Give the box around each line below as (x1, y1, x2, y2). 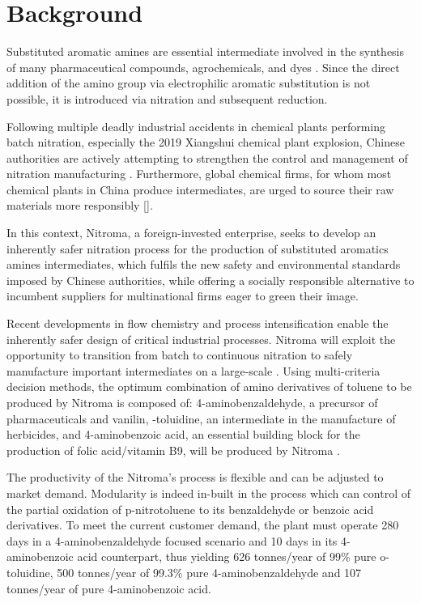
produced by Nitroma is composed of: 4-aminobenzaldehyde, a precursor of (6, 394, 378, 410)
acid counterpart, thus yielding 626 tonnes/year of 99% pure (77, 548, 376, 565)
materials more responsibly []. (6, 197, 153, 214)
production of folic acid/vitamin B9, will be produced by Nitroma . (6, 441, 340, 458)
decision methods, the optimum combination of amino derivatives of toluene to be (6, 378, 412, 395)
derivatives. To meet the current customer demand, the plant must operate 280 (6, 516, 399, 533)
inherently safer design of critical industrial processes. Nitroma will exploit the (6, 330, 396, 347)
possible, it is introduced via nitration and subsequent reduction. (6, 90, 328, 107)
